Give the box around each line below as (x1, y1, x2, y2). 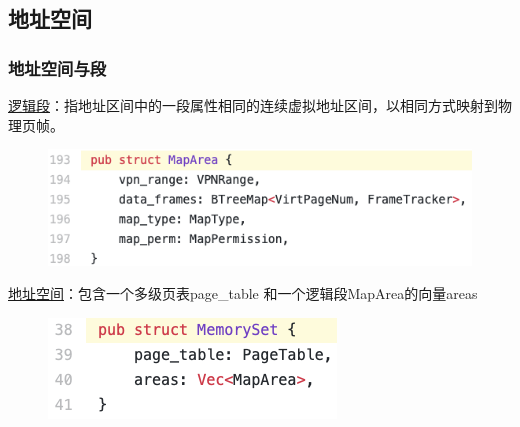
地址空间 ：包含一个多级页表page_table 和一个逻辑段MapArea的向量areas (8, 283, 478, 304)
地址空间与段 (8, 55, 107, 80)
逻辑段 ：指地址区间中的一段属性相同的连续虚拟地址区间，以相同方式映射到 (8, 95, 498, 115)
